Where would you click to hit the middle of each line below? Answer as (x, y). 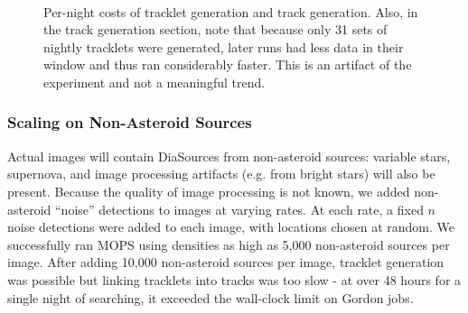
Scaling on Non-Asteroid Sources (130, 122)
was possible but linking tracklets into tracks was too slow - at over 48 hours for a (234, 279)
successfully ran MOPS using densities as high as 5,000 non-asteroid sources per (229, 244)
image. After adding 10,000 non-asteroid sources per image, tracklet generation (226, 262)
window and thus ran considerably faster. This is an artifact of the (228, 64)
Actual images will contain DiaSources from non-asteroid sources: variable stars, (229, 156)
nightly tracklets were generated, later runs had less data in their (224, 46)
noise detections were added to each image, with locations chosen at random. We (231, 227)
